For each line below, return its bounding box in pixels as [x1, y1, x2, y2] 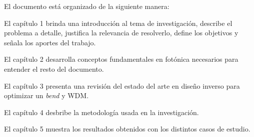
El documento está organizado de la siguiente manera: [4, 1, 169, 11]
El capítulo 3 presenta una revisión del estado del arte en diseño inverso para [4, 80, 240, 91]
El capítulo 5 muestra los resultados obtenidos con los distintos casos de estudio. [4, 124, 250, 134]
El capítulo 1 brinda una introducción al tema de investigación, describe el [4, 17, 232, 28]
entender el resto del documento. [4, 63, 104, 74]
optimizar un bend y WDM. [4, 90, 89, 101]
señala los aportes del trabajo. [4, 37, 96, 47]
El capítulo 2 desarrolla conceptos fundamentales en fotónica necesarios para [4, 54, 238, 64]
